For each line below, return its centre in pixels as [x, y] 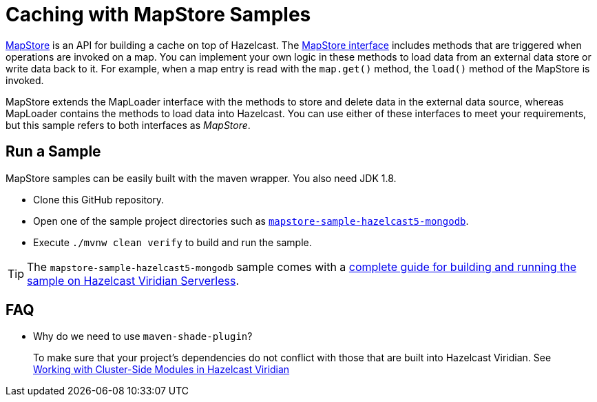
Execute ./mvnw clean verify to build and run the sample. [172, 242]
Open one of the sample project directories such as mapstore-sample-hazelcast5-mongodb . [251, 221]
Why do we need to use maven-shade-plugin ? [143, 336]
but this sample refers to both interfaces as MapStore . [128, 125]
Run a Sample [53, 152]
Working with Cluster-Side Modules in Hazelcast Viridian [161, 370]
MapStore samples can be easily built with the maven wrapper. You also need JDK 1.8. [201, 178]
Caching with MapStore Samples [158, 14]
